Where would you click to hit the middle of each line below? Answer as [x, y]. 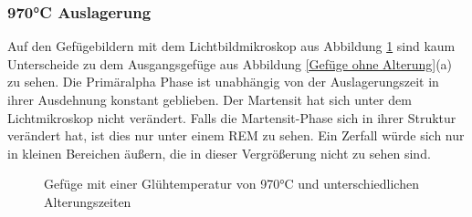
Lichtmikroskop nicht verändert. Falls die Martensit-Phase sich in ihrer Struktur [232, 117]
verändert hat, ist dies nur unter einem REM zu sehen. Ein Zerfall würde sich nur [236, 135]
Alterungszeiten [88, 201]
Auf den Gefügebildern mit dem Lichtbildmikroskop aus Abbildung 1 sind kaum [231, 46]
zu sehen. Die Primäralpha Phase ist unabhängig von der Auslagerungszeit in [223, 82]
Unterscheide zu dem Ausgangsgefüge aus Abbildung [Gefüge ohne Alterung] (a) [230, 63]
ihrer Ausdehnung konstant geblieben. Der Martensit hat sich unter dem [210, 99]
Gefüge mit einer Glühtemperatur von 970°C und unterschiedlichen [231, 184]
